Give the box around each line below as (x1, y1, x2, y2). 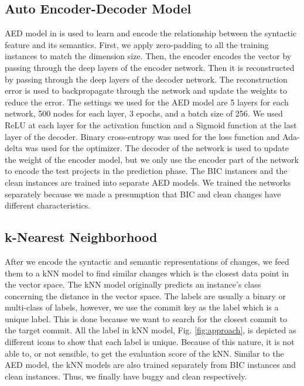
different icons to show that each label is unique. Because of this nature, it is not (5, 336, 295, 348)
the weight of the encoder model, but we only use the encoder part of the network (5, 153, 299, 165)
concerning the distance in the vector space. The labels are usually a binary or (5, 289, 286, 302)
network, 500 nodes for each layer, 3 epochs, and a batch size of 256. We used (5, 107, 283, 119)
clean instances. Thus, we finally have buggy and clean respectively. (5, 370, 247, 382)
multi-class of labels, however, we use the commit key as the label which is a (5, 301, 279, 313)
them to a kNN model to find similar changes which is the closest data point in (5, 267, 289, 279)
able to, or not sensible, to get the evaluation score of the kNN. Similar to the (5, 347, 284, 359)
